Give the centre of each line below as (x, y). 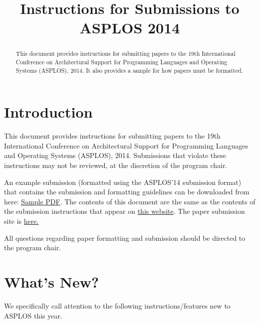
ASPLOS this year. (33, 315)
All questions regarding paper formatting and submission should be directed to (125, 238)
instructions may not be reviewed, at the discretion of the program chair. (116, 165)
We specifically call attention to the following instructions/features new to (117, 305)
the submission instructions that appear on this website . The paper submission (125, 211)
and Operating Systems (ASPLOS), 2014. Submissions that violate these (115, 155)
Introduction (48, 112)
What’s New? (52, 281)
